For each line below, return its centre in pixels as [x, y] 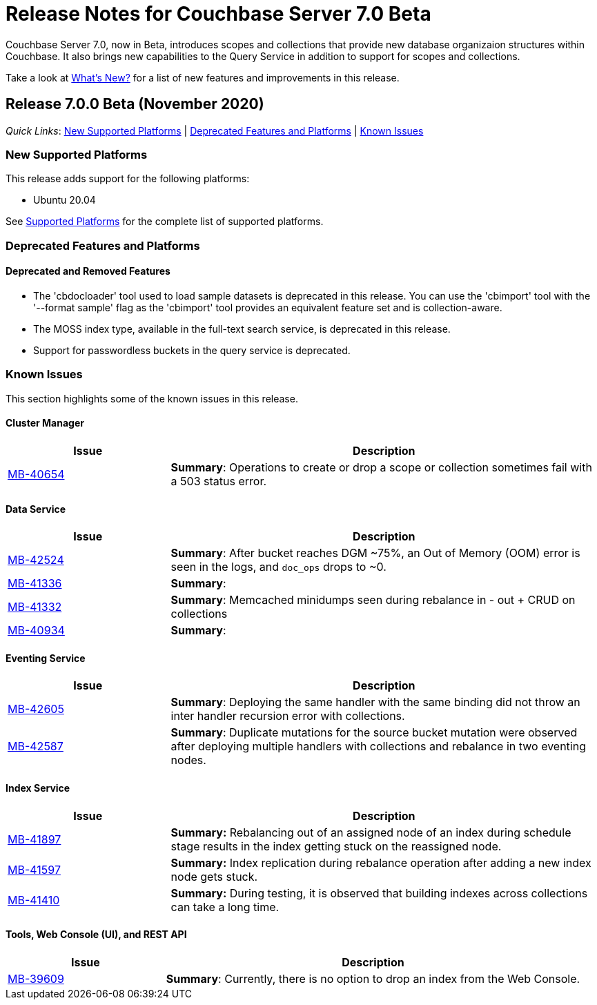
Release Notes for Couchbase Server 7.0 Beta [218, 14]
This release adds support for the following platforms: [128, 179]
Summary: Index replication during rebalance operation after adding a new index [381, 862]
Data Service [36, 509]
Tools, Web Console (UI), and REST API [96, 935]
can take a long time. [225, 907]
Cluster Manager [45, 423]
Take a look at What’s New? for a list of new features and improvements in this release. [203, 77]
